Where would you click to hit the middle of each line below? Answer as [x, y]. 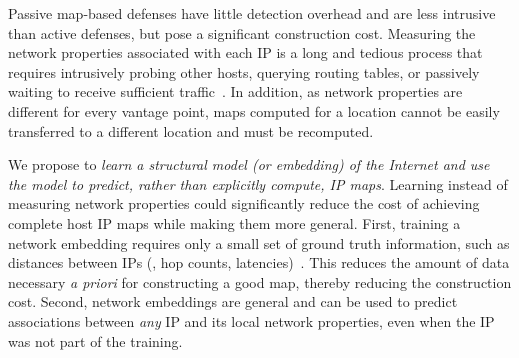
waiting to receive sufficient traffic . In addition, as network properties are [235, 91]
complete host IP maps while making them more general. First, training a [234, 222]
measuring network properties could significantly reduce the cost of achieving [244, 203]
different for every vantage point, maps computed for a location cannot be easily [254, 110]
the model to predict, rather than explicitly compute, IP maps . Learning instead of [258, 183]
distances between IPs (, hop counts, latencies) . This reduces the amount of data [259, 262]
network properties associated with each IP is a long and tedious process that [245, 52]
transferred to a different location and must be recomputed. [191, 130]
